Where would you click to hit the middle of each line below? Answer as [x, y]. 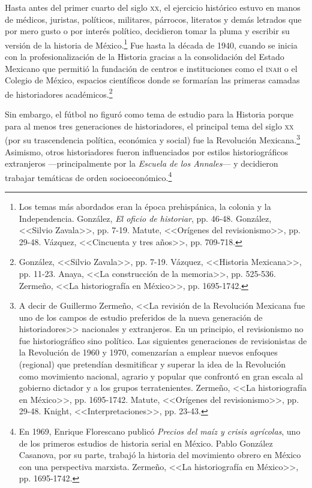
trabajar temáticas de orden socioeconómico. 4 [88, 176]
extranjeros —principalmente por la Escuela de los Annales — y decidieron [142, 163]
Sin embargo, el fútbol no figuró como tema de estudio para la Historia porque [149, 114]
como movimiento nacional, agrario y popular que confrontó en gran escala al [161, 376]
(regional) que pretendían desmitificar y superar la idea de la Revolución [152, 364]
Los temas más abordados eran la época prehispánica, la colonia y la [145, 206]
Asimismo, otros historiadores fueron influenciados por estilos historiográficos [147, 151]
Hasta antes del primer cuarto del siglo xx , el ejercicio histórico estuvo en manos [153, 7]
